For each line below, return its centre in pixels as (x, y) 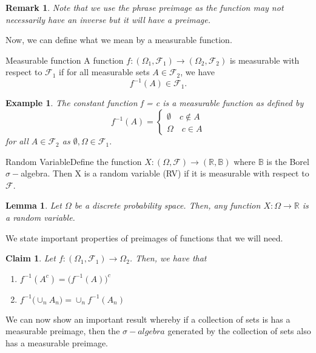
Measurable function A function (65, 60)
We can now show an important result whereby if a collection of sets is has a (148, 319)
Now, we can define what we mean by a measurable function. (119, 40)
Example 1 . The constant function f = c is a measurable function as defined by (155, 103)
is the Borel (288, 161)
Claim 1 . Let (31, 258)
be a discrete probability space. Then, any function (167, 205)
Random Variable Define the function (74, 161)
